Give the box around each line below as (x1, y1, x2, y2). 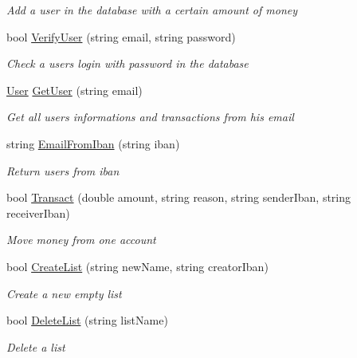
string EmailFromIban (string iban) (6, 135, 180, 151)
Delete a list (6, 338, 65, 355)
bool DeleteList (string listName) (6, 312, 168, 328)
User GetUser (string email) (6, 81, 143, 98)
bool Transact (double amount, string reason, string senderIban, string (6, 189, 351, 206)
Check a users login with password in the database (6, 55, 249, 72)
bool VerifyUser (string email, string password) (6, 28, 236, 45)
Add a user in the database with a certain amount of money (6, 2, 297, 18)
